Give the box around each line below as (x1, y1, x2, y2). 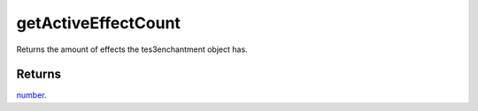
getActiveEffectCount (16, 13, 181, 33)
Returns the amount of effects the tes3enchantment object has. (16, 44, 248, 55)
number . (16, 90, 47, 100)
